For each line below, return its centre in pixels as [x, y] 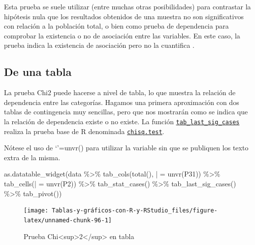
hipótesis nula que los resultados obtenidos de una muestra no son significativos [124, 16]
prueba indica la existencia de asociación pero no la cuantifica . [99, 45]
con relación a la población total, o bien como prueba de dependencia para [116, 26]
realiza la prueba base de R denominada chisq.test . [84, 131]
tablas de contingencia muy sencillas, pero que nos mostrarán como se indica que [126, 112]
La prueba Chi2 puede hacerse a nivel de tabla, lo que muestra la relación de [120, 92]
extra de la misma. [32, 157]
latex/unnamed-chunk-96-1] [68, 220]
